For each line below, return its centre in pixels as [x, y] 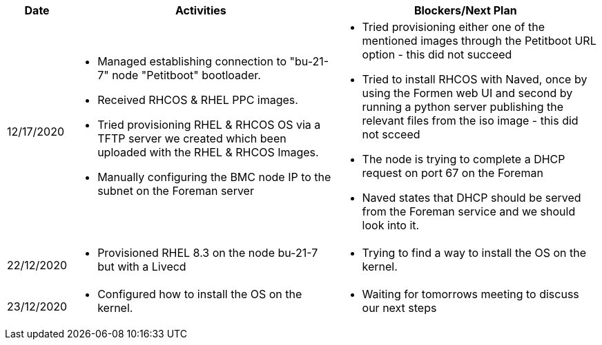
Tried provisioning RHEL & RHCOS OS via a [209, 125]
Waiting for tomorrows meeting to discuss [470, 294]
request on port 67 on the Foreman [453, 173]
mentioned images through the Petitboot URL [479, 41]
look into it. [391, 225]
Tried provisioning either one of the [454, 27]
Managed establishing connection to [192, 61]
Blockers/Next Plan [465, 10]
